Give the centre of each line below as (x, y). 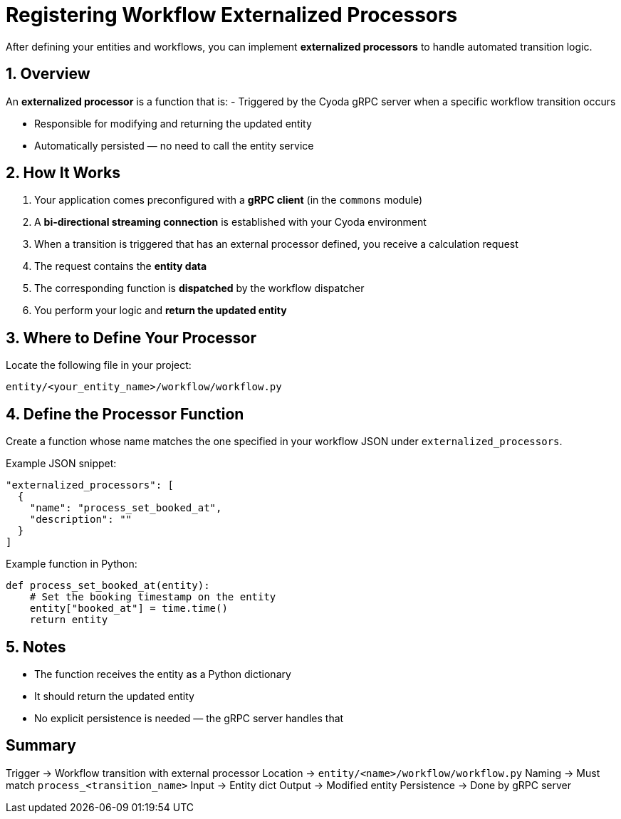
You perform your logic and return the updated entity (161, 311)
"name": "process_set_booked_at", (126, 508)
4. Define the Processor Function (125, 414)
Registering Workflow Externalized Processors (232, 15)
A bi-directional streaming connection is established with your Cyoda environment (230, 222)
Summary (41, 746)
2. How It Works (63, 173)
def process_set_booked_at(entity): (108, 586)
